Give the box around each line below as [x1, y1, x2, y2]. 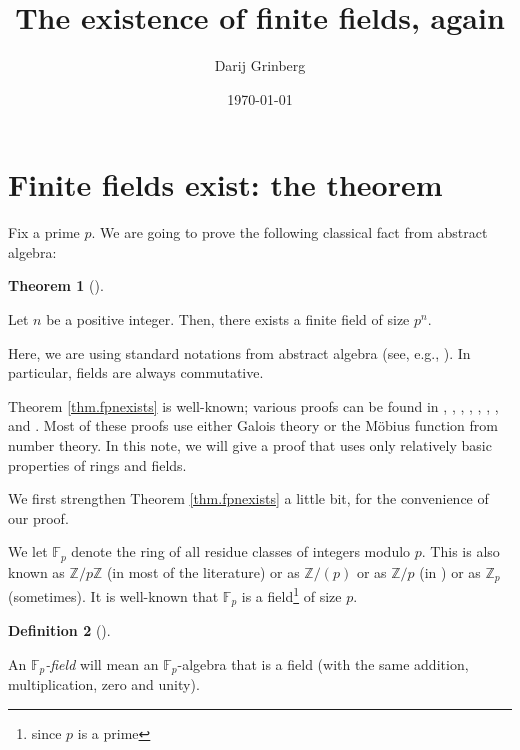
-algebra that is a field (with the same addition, [177, 653, 469, 674]
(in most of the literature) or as [106, 561, 300, 582]
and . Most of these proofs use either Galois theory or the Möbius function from [8, 415, 499, 436]
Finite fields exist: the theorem [8, 164, 443, 205]
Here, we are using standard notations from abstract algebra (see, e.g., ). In [8, 342, 471, 363]
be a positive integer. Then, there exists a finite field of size [46, 309, 410, 330]
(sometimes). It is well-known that [8, 585, 219, 606]
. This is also [421, 541, 500, 562]
